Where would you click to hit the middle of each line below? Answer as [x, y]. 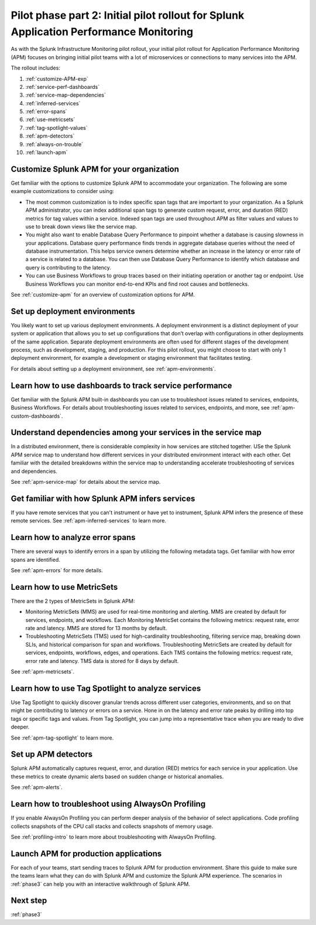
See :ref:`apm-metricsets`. [43, 672]
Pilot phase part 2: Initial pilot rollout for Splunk [128, 15]
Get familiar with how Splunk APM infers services [103, 498]
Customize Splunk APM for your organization [95, 169]
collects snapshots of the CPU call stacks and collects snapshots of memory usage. [112, 826]
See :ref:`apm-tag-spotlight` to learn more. [62, 738]
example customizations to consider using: [62, 191]
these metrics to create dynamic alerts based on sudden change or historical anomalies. [117, 776]
